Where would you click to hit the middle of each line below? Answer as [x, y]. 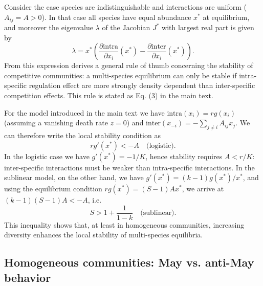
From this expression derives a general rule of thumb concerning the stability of [129, 65]
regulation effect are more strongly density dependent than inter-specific [142, 85]
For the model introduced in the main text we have [84, 112]
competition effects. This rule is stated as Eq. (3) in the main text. [109, 95]
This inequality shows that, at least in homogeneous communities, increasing [124, 224]
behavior [28, 277]
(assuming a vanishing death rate [56, 123]
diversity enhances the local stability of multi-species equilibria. [104, 235]
